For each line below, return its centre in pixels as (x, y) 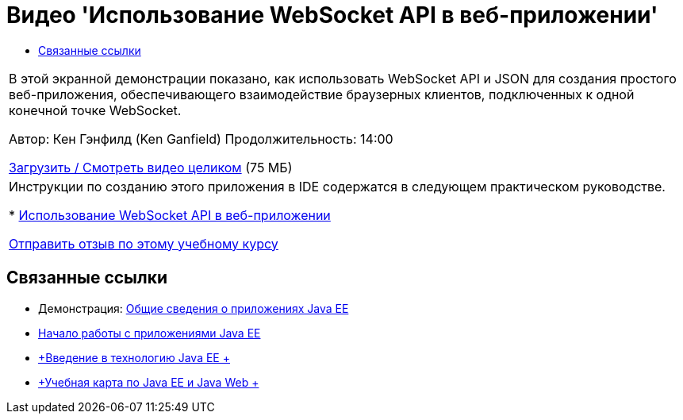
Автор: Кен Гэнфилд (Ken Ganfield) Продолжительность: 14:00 (201, 139)
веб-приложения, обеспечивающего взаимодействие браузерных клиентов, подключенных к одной (322, 94)
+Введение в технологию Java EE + (134, 357)
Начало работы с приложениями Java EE (150, 333)
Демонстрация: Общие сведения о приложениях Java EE (194, 308)
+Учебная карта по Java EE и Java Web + (149, 382)
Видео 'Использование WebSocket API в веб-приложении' (332, 15)
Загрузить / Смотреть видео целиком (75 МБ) (151, 167)
